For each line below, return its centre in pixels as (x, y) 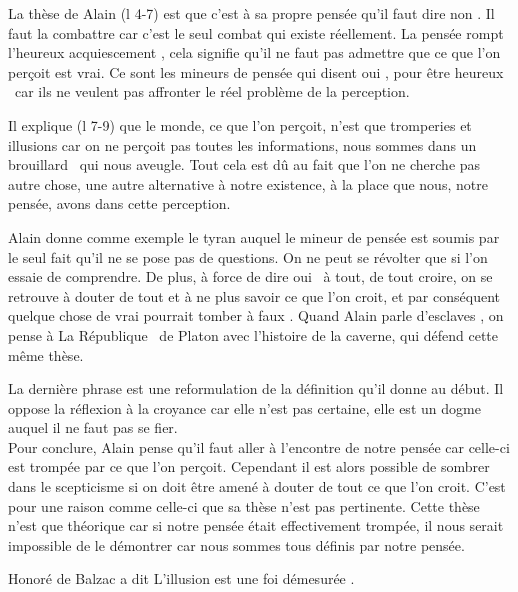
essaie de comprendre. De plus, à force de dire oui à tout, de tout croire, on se (250, 276)
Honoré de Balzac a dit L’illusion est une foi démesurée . (181, 578)
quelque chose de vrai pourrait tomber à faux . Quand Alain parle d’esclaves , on (256, 315)
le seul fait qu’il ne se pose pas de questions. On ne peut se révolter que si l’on (248, 256)
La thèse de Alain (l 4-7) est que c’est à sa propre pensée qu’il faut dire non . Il (251, 13)
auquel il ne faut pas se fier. (93, 427)
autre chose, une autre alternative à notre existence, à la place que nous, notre (248, 183)
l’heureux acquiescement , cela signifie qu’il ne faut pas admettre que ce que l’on (254, 52)
